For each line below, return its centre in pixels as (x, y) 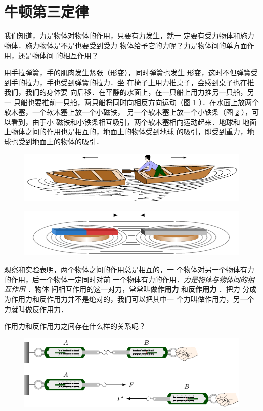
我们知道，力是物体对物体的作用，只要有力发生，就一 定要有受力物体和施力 (129, 36)
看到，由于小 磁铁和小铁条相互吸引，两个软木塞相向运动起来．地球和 (125, 121)
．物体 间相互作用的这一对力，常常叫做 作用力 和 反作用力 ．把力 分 (139, 289)
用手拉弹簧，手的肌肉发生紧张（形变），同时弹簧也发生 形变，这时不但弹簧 (127, 72)
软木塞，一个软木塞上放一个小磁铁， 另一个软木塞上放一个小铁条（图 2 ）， (128, 112)
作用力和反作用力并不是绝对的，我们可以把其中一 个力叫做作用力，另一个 (133, 299)
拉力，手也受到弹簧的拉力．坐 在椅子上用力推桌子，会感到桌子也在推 (140, 82)
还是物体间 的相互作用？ (58, 55)
